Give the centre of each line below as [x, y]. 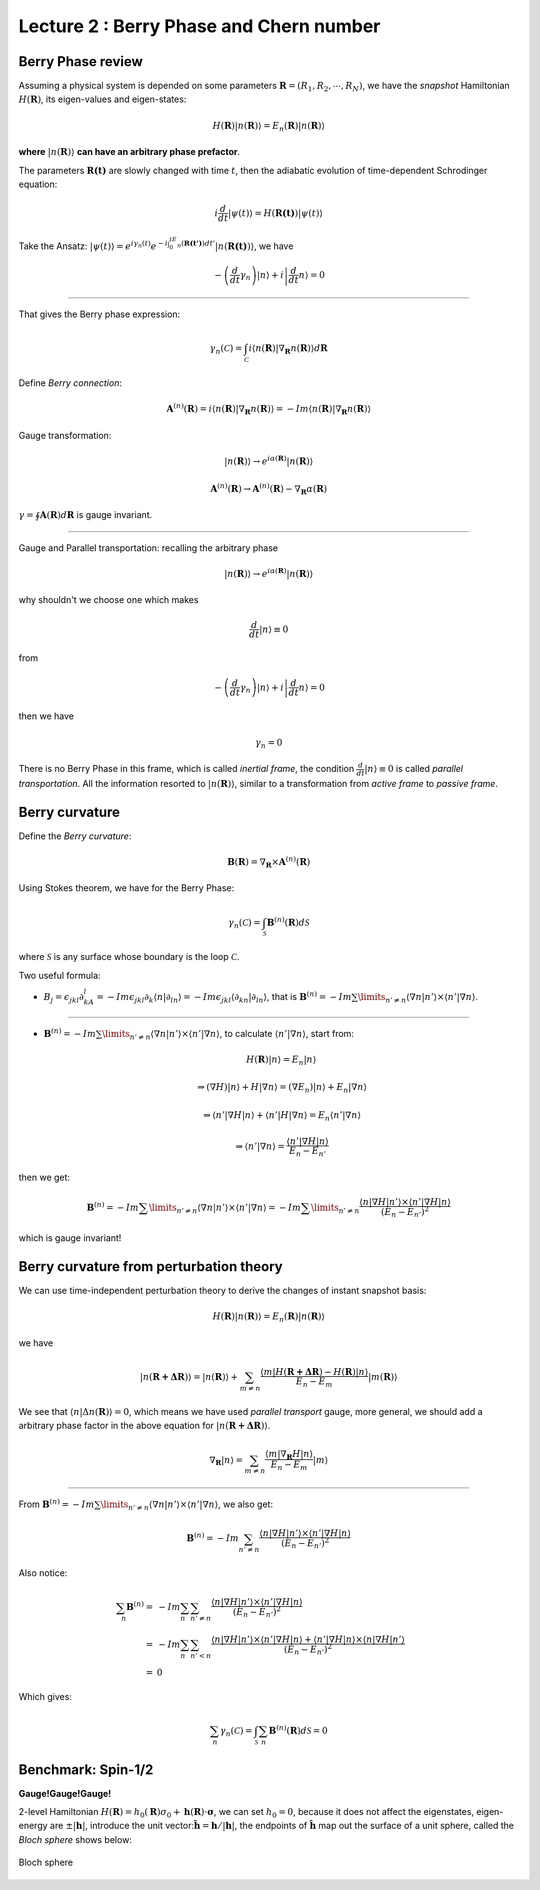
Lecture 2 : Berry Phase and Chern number [199, 26]
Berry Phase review [81, 61]
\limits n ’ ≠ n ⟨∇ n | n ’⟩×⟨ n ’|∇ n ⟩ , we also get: [187, 1505]
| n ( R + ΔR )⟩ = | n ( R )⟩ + [189, 1377]
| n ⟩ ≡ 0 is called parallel [414, 769]
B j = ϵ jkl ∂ [64, 998]
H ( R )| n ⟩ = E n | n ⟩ [281, 1060]
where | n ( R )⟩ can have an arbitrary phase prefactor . [129, 152]
